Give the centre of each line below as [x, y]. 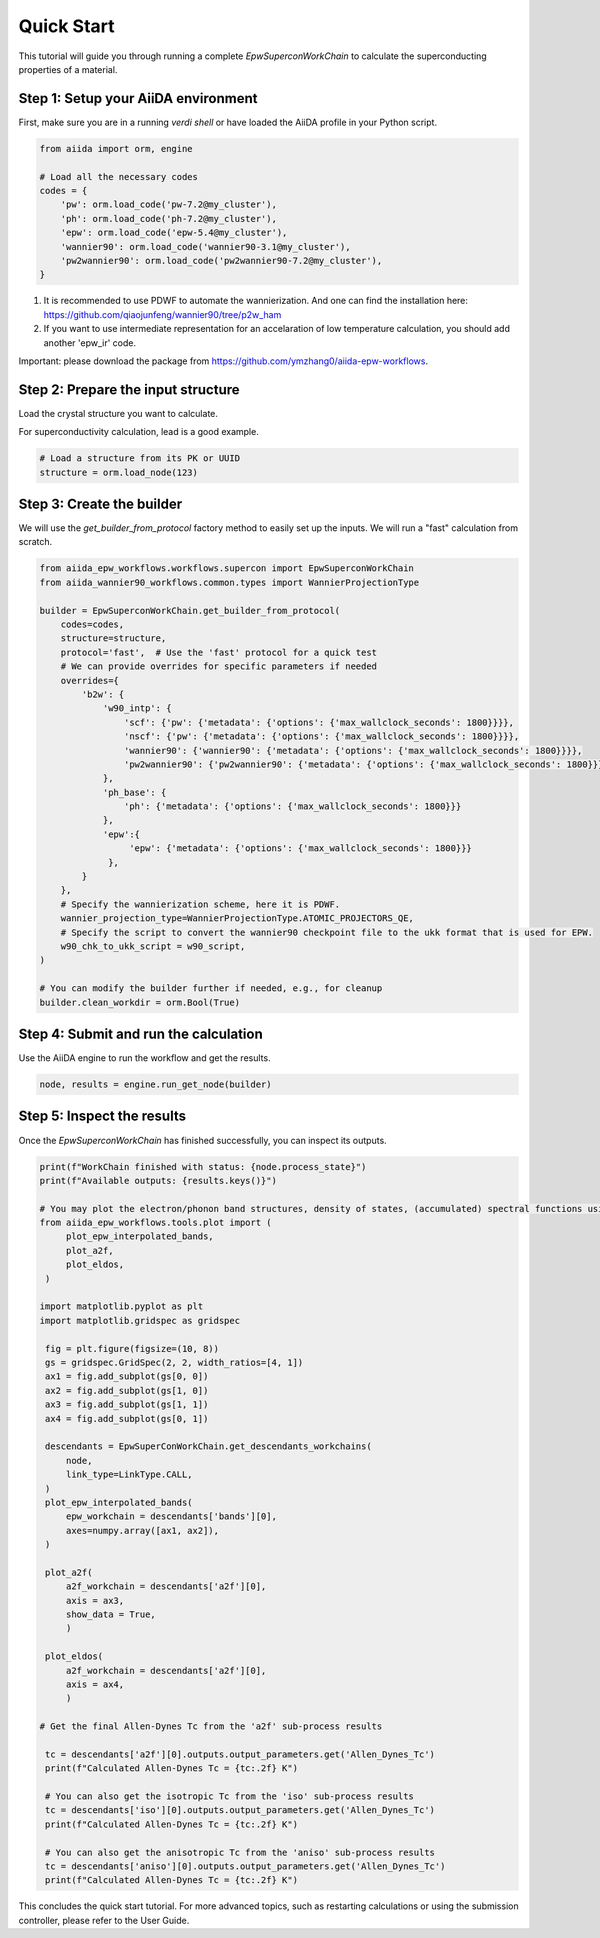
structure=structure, [113, 638]
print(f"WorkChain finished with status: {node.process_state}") [203, 1166]
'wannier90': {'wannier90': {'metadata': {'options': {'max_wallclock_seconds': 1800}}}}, [353, 750]
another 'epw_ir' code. [90, 342]
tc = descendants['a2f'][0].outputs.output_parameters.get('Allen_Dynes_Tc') [240, 1754]
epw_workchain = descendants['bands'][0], [171, 1516]
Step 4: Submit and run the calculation [141, 1033]
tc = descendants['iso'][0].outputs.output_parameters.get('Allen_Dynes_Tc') [240, 1810]
